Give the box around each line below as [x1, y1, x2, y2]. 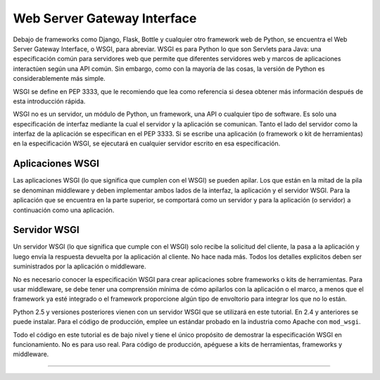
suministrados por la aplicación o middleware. [13, 262, 146, 270]
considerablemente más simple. [13, 74, 106, 83]
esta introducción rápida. [13, 97, 86, 105]
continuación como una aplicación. [13, 206, 115, 214]
